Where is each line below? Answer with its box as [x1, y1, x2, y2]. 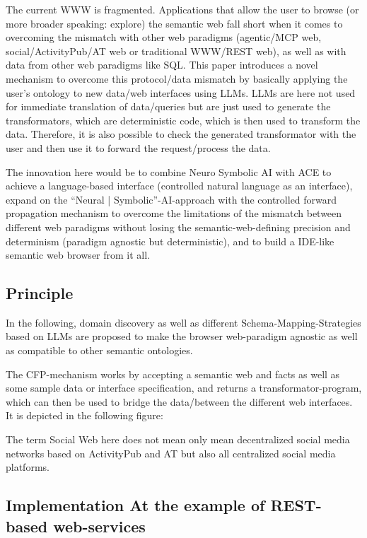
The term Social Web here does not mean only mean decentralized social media [6, 432, 350, 447]
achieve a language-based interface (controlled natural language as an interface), [6, 178, 353, 193]
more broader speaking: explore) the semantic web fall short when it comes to [6, 16, 343, 30]
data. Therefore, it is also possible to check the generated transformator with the [6, 127, 356, 141]
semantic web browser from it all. [6, 247, 151, 262]
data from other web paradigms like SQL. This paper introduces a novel [6, 57, 318, 72]
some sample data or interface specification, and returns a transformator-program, [6, 380, 362, 395]
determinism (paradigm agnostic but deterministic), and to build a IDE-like [6, 233, 334, 248]
